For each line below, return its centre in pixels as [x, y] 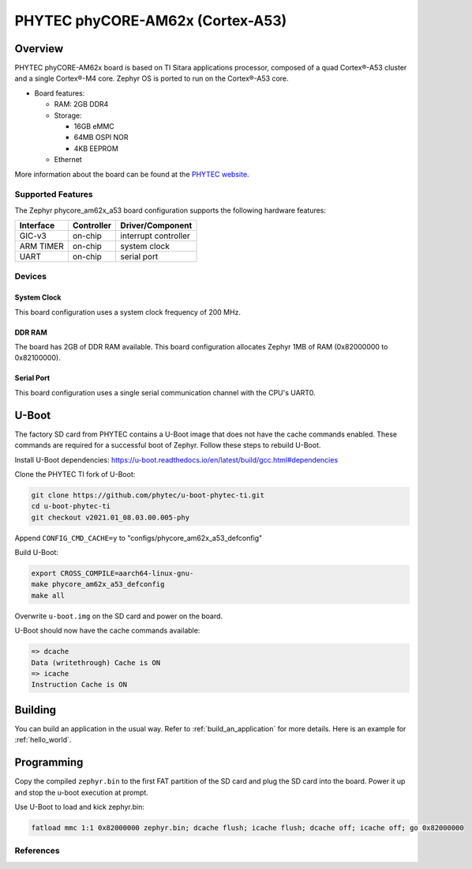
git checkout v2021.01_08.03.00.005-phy [110, 517]
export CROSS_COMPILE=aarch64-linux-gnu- [112, 574]
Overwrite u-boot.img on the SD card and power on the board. [119, 616]
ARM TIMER [42, 247]
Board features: [60, 93]
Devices [31, 277]
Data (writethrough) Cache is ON [96, 663]
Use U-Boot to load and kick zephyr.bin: [80, 807]
